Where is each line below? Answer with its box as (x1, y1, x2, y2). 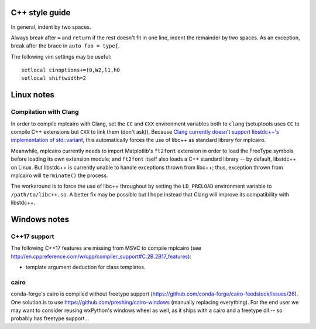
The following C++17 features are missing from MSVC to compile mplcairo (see (11, 245, 201, 252)
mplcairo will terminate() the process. (11, 172, 108, 179)
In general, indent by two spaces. (11, 23, 91, 30)
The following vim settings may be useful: (11, 53, 112, 60)
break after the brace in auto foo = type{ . (11, 42, 120, 49)
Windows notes (11, 214, 70, 224)
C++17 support (11, 232, 54, 240)
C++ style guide (11, 8, 71, 18)
